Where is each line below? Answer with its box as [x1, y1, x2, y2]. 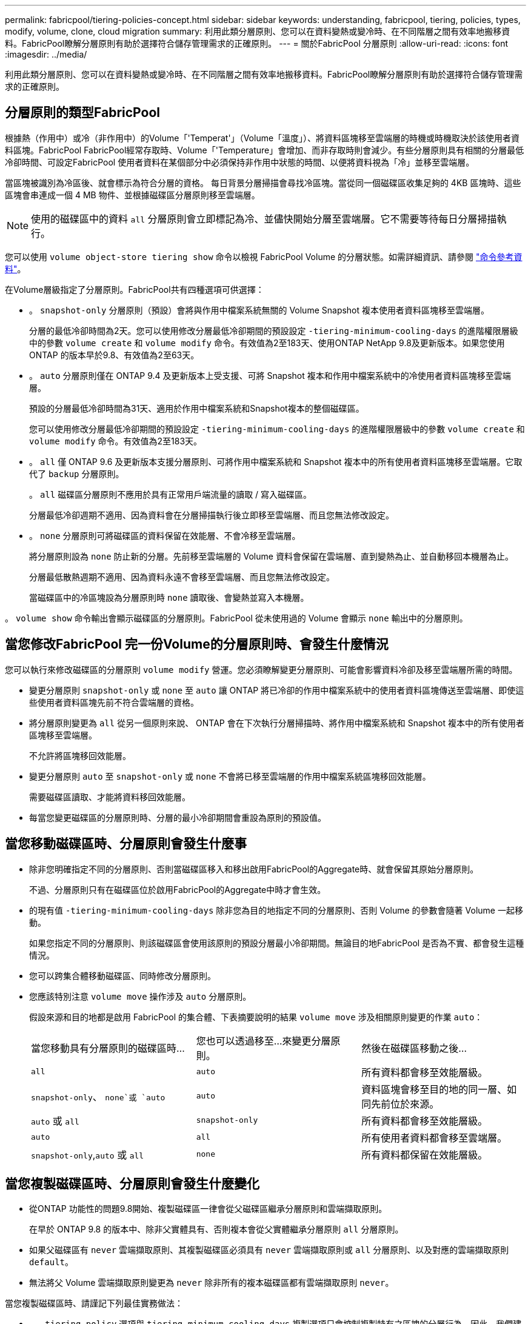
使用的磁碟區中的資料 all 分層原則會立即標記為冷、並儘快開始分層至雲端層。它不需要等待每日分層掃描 [31, 212, 497, 225]
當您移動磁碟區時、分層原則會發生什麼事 [5, 836, 247, 852]
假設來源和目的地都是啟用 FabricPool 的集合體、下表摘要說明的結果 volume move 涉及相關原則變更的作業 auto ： [29, 1011, 483, 1022]
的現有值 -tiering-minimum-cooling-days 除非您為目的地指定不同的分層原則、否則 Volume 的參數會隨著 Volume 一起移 [29, 904, 523, 915]
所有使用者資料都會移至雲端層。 [361, 1131, 507, 1144]
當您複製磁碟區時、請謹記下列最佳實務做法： [5, 1298, 183, 1309]
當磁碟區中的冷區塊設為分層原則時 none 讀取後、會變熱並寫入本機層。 [29, 592, 309, 603]
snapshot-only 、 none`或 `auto [31, 1090, 165, 1103]
